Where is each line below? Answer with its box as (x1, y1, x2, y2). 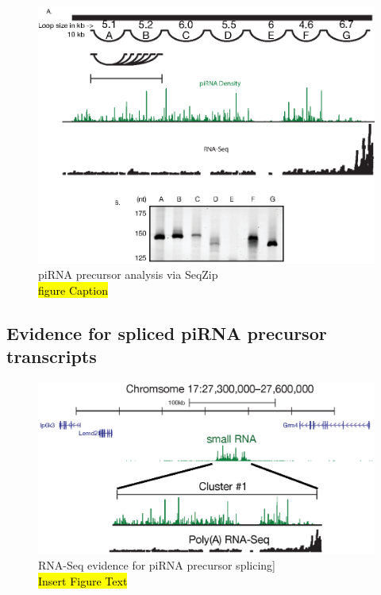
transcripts (6, 344, 97, 369)
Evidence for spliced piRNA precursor (6, 321, 327, 346)
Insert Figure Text (38, 572, 128, 589)
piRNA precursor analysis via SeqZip (38, 266, 218, 283)
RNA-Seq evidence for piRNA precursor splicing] (38, 557, 275, 574)
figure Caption (38, 282, 108, 299)
